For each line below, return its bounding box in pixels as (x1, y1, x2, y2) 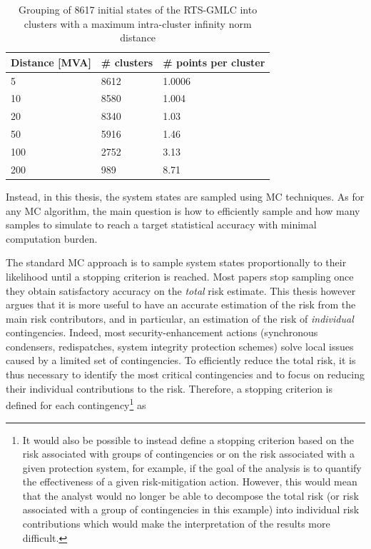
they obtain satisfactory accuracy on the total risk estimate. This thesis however (6, 283, 356, 298)
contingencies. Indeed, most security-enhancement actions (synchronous (6, 325, 318, 340)
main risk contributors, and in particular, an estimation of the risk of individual (6, 311, 354, 326)
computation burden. (6, 231, 98, 246)
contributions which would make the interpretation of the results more (22, 516, 330, 531)
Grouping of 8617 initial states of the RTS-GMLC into (19, 2, 258, 16)
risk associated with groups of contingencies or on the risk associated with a (22, 446, 355, 461)
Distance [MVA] (11, 54, 91, 69)
